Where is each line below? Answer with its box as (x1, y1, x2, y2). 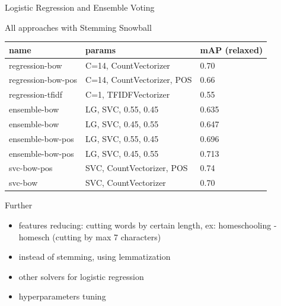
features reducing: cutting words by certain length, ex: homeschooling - (18, 218, 277, 231)
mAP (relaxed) (200, 43, 263, 56)
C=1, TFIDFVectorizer (85, 88, 170, 101)
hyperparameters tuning (18, 290, 106, 302)
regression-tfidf (9, 88, 63, 101)
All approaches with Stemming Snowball (5, 21, 152, 33)
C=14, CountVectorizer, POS (85, 73, 192, 86)
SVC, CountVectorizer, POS (85, 162, 188, 174)
